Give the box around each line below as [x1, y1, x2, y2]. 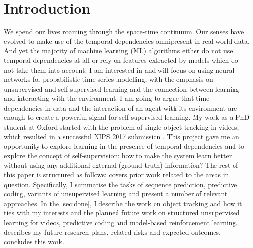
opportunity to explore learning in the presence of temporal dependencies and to [4, 141, 245, 151]
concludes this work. [4, 236, 64, 247]
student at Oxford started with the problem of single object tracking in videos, [4, 122, 239, 132]
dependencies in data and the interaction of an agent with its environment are [4, 102, 237, 113]
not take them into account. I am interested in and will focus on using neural [4, 64, 234, 75]
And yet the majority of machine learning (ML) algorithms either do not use [4, 45, 233, 56]
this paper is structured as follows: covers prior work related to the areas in [4, 170, 229, 180]
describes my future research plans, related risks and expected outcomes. [4, 227, 221, 237]
